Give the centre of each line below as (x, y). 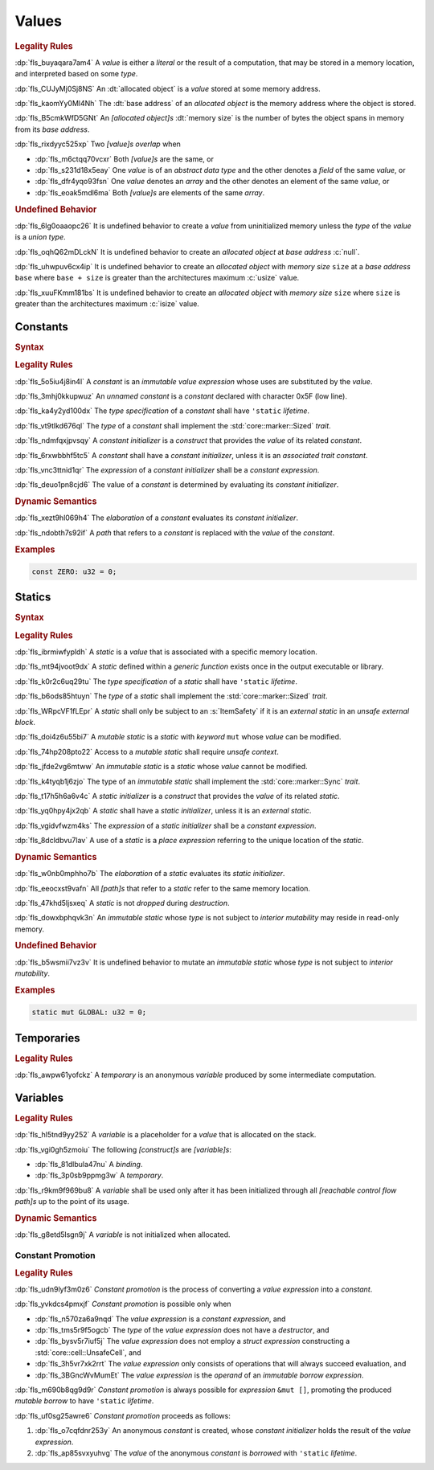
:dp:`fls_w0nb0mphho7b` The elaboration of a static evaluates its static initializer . (150, 874)
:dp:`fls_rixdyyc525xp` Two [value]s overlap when (98, 144)
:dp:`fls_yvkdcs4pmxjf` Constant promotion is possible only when (123, 1304)
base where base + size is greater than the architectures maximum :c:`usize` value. (157, 278)
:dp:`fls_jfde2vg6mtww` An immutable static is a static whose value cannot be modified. (162, 767)
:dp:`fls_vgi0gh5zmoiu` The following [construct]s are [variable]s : (123, 1149)
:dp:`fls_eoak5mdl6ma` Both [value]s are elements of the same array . (150, 192)
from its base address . (52, 129)
